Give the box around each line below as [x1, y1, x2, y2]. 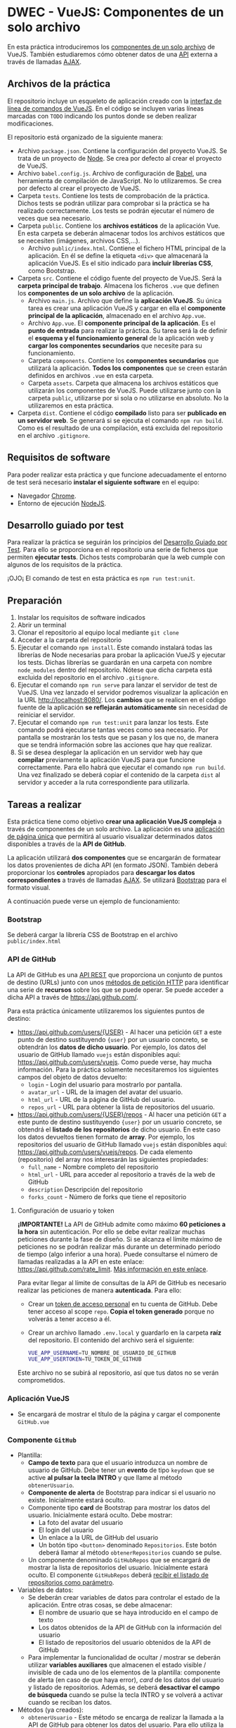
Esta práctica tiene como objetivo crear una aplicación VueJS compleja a [7, 817, 223, 826]
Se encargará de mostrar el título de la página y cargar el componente [17, 1409, 221, 1418]
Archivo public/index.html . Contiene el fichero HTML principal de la [27, 244, 226, 252]
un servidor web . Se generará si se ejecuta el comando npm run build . [17, 416, 223, 424]
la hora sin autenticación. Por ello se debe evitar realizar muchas [17, 1227, 206, 1236]
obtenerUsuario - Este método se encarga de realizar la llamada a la [27, 1712, 224, 1721]
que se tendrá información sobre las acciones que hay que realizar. [17, 741, 213, 749]
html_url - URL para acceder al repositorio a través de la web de [27, 1170, 216, 1178]
